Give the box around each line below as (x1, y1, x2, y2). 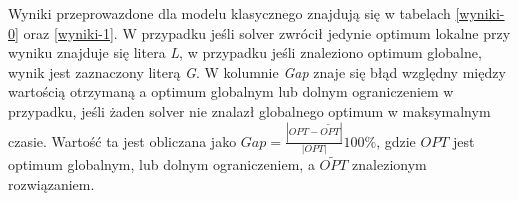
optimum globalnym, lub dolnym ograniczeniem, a (8, 154, 315, 175)
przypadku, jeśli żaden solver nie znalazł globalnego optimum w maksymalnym (8, 100, 491, 121)
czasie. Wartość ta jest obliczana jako (8, 130, 237, 151)
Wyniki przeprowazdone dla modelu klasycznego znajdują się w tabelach (8, 3, 451, 23)
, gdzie (376, 130, 416, 151)
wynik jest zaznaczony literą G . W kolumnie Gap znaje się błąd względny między (8, 61, 506, 82)
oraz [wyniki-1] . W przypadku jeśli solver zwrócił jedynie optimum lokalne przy (23, 22, 511, 43)
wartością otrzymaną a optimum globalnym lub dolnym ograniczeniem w (8, 81, 454, 102)
